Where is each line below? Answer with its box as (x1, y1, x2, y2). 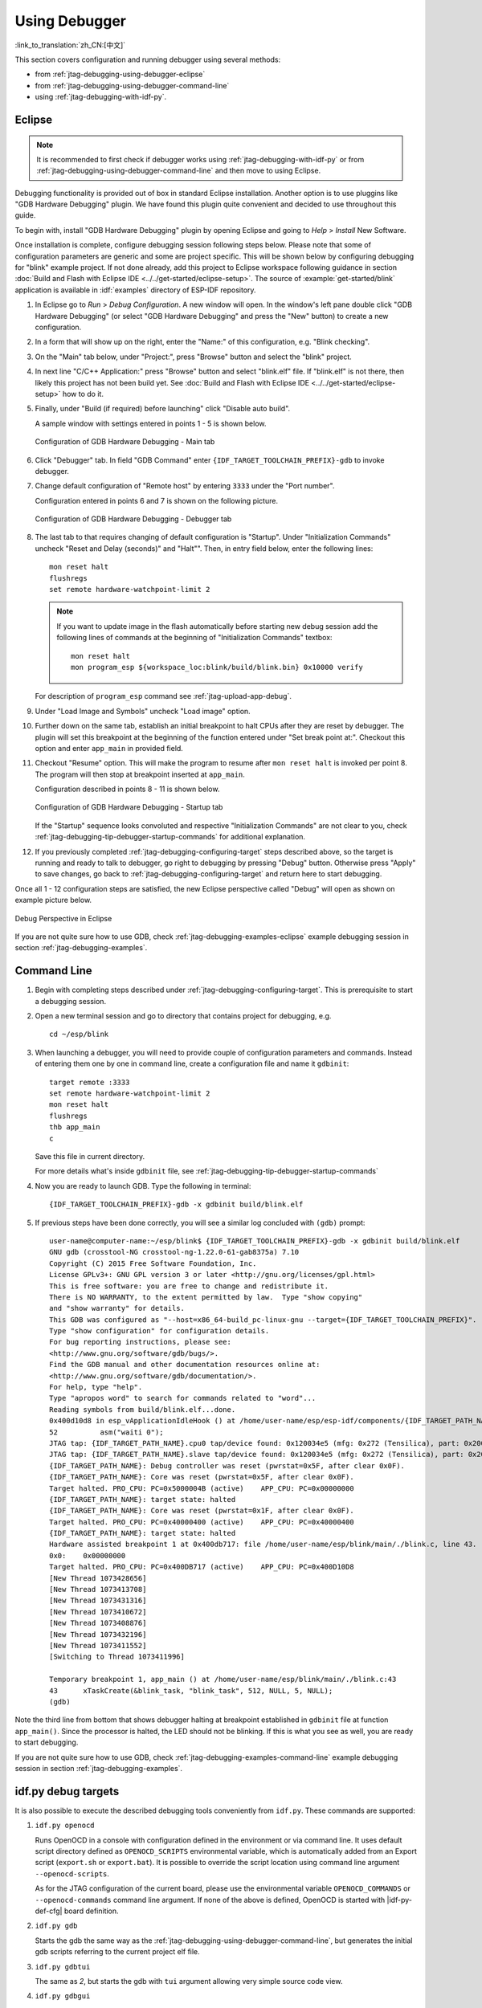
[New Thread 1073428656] (49, 1573, 147, 1582)
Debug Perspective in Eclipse (14, 913, 112, 923)
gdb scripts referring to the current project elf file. (35, 1947, 200, 1957)
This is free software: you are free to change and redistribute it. (49, 1281, 329, 1291)
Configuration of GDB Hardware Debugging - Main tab (35, 437, 215, 447)
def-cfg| (35, 1906, 63, 1916)
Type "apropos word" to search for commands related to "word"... (49, 1394, 317, 1403)
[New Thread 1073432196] (49, 1630, 147, 1639)
